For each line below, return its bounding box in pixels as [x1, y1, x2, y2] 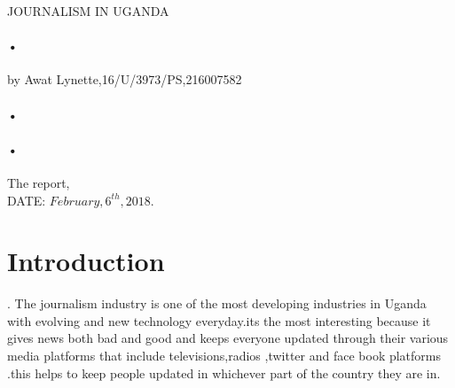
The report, [7, 173, 70, 191]
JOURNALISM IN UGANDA [7, 2, 169, 19]
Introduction [7, 243, 165, 279]
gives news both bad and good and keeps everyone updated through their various [7, 329, 449, 347]
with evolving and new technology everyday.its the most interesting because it [7, 311, 431, 330]
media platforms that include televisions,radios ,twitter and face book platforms [7, 346, 442, 365]
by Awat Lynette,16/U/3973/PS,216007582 [7, 70, 242, 89]
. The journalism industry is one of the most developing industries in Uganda [7, 294, 427, 313]
